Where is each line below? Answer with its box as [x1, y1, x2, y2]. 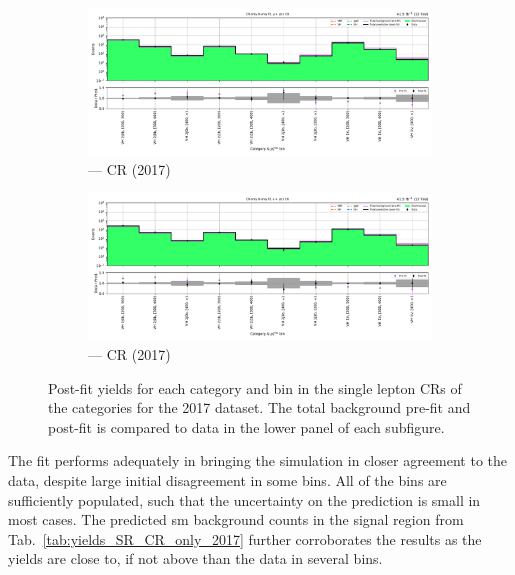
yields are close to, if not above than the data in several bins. [8, 548, 383, 569]
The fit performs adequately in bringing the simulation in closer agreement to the [8, 450, 507, 471]
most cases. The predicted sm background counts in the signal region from [8, 509, 464, 530]
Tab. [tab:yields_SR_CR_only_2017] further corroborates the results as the [8, 528, 482, 549]
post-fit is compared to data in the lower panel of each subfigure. [48, 416, 445, 437]
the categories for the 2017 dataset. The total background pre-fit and [48, 397, 471, 418]
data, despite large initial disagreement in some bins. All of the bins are [8, 470, 447, 491]
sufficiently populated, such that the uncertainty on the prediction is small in [8, 489, 481, 510]
